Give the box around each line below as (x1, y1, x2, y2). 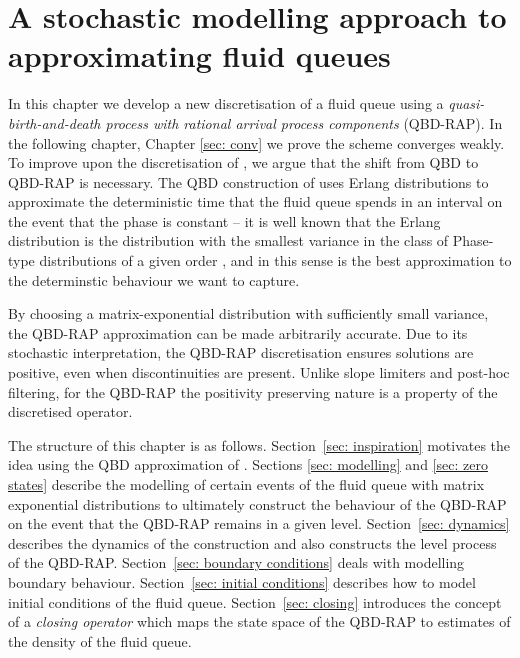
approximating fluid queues (8, 35, 391, 76)
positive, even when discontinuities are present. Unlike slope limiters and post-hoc (8, 362, 510, 383)
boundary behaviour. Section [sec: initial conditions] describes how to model (8, 571, 476, 592)
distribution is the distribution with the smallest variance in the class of (8, 230, 449, 251)
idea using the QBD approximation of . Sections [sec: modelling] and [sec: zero (8, 454, 488, 475)
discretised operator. (8, 401, 133, 422)
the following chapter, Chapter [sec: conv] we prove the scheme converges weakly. (8, 132, 505, 153)
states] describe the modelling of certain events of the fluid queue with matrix (8, 474, 485, 494)
